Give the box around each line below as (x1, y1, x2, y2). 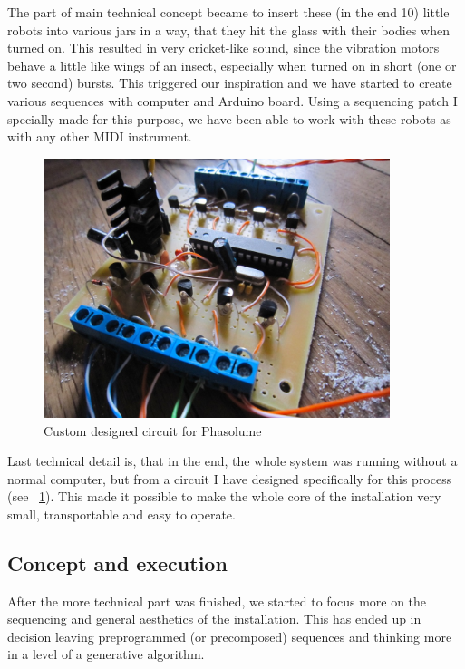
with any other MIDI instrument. (7, 127, 192, 146)
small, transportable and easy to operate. (7, 504, 236, 523)
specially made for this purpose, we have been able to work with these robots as (7, 109, 451, 128)
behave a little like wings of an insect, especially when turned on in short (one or (7, 55, 457, 74)
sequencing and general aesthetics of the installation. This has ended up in (7, 609, 421, 628)
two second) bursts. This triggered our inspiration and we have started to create (7, 73, 452, 92)
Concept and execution (7, 548, 228, 577)
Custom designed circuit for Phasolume (44, 421, 262, 440)
